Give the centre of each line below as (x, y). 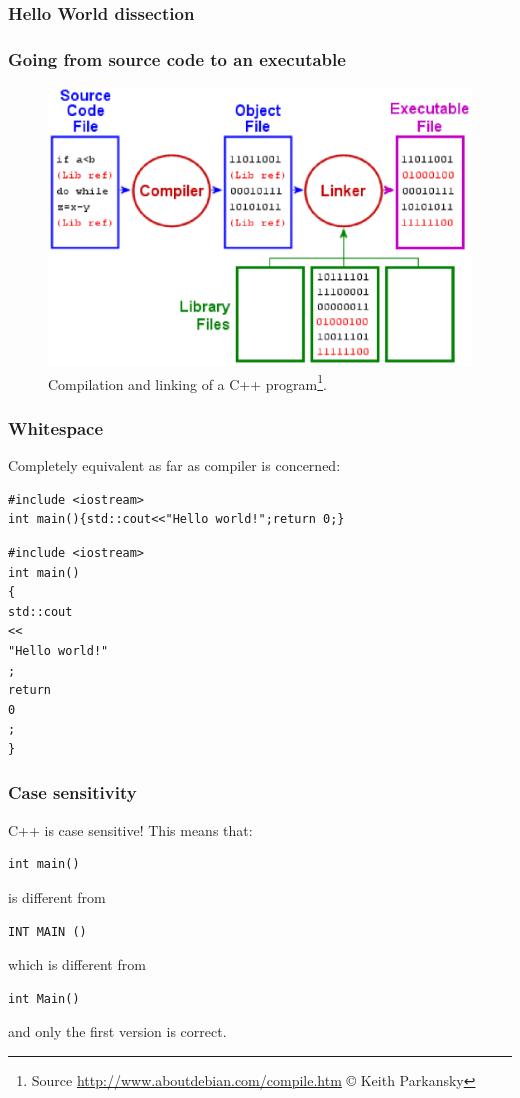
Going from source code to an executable (177, 58)
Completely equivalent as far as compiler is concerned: (174, 465)
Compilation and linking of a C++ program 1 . (187, 382)
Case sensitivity (72, 792)
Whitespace (56, 427)
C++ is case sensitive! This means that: (130, 829)
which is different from (77, 964)
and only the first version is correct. (117, 1031)
